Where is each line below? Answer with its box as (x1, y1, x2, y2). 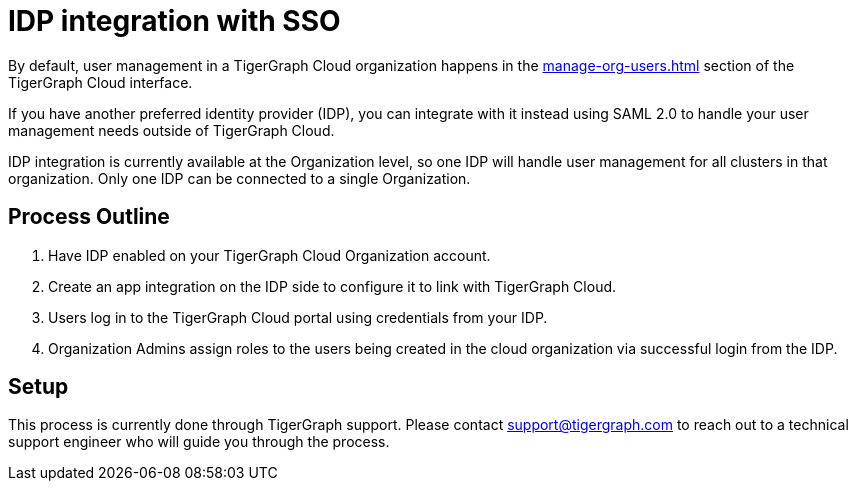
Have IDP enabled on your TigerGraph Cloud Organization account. (48, 246, 491, 264)
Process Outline (8, 204, 170, 230)
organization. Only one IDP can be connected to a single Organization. (8, 169, 471, 187)
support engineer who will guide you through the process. (8, 433, 390, 451)
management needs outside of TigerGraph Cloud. (8, 121, 335, 139)
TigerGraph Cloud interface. (8, 73, 193, 91)
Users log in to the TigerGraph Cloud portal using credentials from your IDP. (48, 308, 548, 326)
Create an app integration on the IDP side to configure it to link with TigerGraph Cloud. (48, 277, 617, 295)
